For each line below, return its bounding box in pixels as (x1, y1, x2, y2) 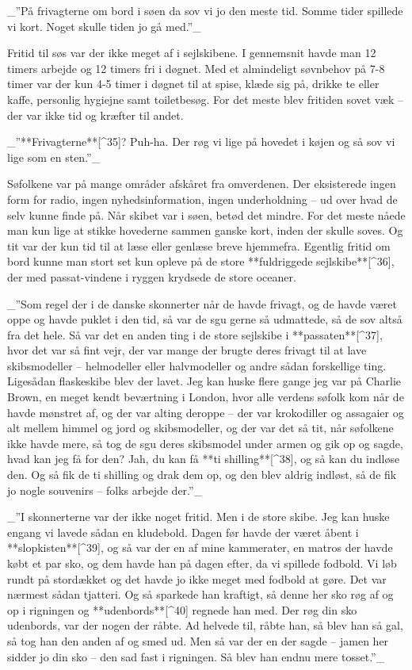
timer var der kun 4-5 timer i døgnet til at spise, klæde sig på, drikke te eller (7, 75, 380, 92)
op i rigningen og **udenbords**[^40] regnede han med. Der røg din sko (7, 601, 357, 618)
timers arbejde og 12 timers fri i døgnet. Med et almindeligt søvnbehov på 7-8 (7, 59, 385, 76)
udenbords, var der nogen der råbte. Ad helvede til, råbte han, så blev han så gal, (7, 617, 403, 634)
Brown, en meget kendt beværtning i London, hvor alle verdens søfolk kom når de (7, 389, 404, 405)
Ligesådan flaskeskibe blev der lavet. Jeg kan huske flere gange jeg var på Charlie (7, 373, 402, 389)
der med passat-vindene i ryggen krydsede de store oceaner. (7, 268, 296, 285)
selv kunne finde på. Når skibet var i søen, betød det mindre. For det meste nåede (7, 206, 406, 223)
